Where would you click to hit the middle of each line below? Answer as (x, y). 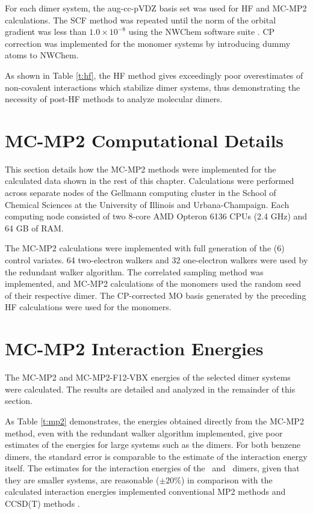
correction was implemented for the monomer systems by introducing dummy (148, 43)
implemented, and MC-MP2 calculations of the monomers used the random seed (153, 283)
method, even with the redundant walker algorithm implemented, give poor (144, 433)
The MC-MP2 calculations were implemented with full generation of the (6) (145, 248)
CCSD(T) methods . (42, 503)
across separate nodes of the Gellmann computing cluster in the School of (141, 193)
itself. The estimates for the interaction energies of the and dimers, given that (152, 468)
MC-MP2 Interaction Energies (134, 348)
